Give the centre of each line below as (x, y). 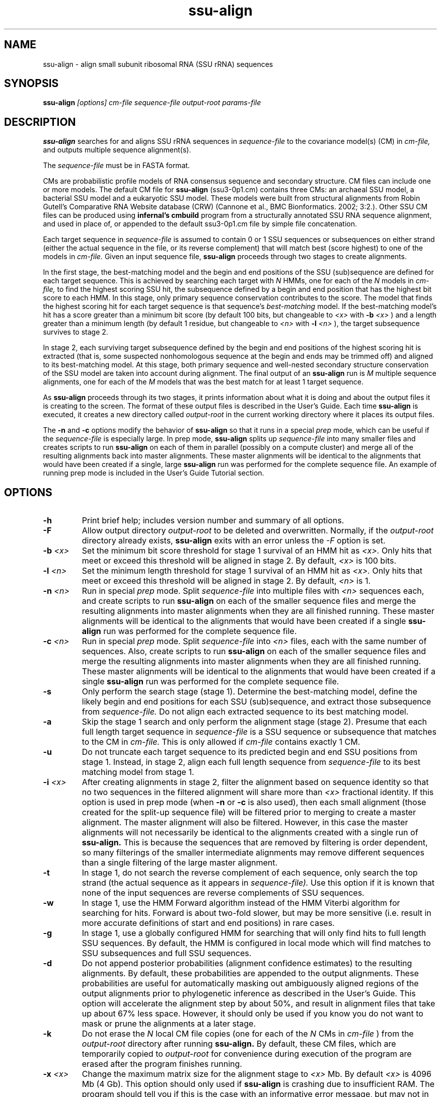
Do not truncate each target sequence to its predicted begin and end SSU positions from (249, 752)
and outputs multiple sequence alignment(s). (117, 150)
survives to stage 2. (76, 332)
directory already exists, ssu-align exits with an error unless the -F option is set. (234, 541)
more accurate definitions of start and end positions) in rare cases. (208, 923)
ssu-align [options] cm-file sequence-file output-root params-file (152, 103)
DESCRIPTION (40, 122)
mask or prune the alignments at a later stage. (169, 1024)
